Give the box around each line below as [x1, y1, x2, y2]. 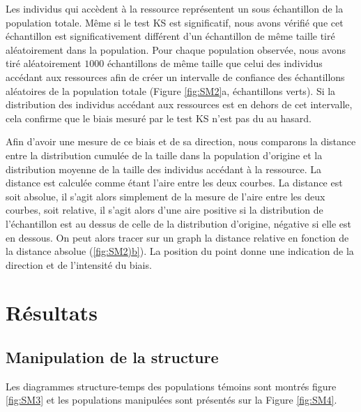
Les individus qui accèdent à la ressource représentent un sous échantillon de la [6, 1, 344, 15]
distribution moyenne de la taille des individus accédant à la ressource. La [6, 161, 321, 176]
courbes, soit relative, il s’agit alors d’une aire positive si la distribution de [6, 203, 323, 217]
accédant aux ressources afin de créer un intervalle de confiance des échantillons [6, 69, 345, 84]
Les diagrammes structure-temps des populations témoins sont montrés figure [6, 378, 337, 393]
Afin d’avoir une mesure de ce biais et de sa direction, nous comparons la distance [6, 134, 356, 149]
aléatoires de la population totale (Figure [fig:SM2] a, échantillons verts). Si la [6, 83, 336, 98]
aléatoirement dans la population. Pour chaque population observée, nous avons [6, 42, 346, 57]
